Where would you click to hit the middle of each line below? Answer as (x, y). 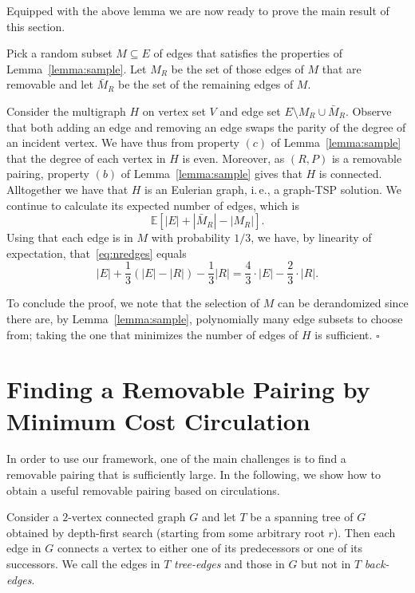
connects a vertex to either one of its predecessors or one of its (209, 548)
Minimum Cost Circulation (158, 420)
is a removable (367, 158)
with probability (191, 237)
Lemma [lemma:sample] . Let (77, 68)
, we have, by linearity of (311, 237)
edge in (24, 548)
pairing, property (48, 174)
